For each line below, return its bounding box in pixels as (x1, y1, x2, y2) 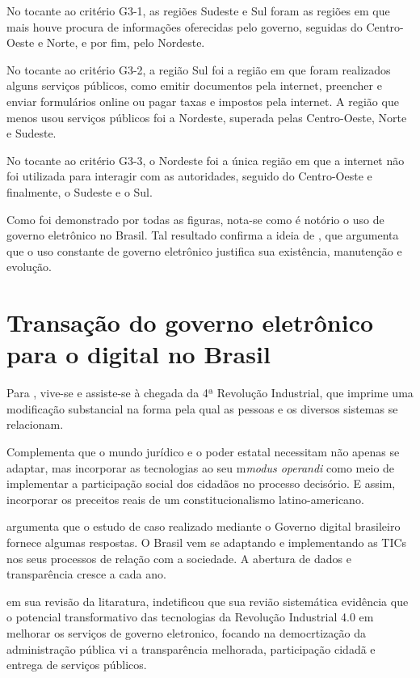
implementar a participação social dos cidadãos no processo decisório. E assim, (6, 475, 396, 492)
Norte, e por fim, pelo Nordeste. (46, 34, 205, 51)
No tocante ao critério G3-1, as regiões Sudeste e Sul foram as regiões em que (6, 2, 390, 19)
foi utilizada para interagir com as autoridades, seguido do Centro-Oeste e (6, 167, 372, 184)
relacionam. (6, 416, 64, 433)
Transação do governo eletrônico (6, 306, 374, 339)
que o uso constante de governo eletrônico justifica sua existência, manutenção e (6, 242, 402, 259)
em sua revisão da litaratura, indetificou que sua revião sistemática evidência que (6, 592, 409, 609)
